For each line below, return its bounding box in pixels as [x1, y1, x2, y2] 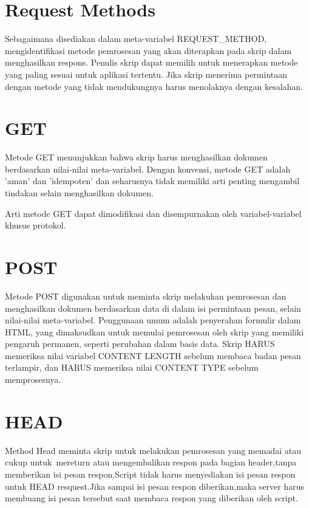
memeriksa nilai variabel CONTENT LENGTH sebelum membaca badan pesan [5, 349, 301, 362]
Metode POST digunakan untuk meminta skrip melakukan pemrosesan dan [5, 289, 287, 302]
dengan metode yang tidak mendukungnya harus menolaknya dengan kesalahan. [5, 80, 304, 92]
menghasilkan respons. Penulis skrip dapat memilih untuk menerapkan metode [5, 56, 298, 69]
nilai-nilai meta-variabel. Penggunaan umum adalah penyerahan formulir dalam [5, 314, 301, 326]
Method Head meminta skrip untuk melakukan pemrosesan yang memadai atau [5, 444, 301, 456]
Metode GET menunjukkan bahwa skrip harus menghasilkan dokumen [5, 151, 268, 163]
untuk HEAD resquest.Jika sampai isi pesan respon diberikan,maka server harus [5, 479, 305, 492]
